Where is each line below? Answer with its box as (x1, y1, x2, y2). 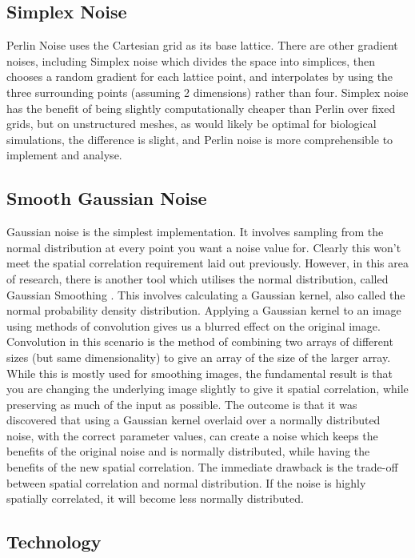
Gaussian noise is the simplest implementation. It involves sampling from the (6, 223, 384, 240)
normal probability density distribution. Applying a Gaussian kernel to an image (6, 302, 401, 319)
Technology (6, 529, 102, 554)
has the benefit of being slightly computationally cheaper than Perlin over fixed (6, 99, 396, 116)
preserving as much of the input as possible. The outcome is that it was (6, 395, 357, 412)
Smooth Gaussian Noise (6, 186, 207, 211)
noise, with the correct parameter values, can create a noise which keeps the (6, 427, 378, 444)
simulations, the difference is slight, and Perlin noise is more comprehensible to (6, 130, 393, 147)
